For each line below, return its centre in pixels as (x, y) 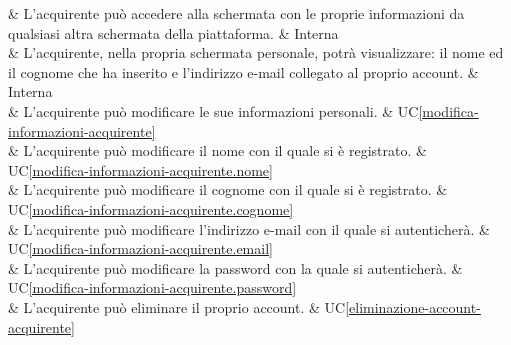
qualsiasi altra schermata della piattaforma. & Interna (173, 32)
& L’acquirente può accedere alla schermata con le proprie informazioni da (236, 13)
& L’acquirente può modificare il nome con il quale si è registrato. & (217, 150)
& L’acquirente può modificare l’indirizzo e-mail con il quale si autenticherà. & (249, 228)
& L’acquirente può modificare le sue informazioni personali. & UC (213, 110)
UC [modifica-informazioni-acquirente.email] (140, 248)
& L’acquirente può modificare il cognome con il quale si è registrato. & (228, 189)
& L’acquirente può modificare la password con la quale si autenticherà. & (235, 267)
